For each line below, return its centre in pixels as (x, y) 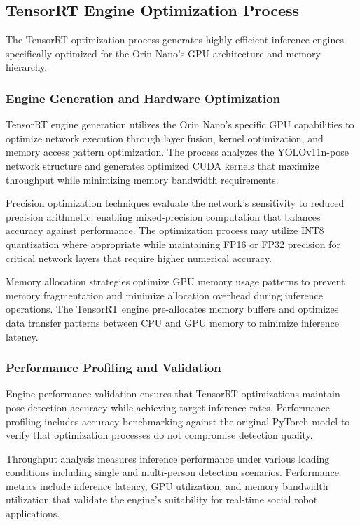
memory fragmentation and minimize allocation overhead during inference (164, 295)
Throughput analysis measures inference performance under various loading (168, 458)
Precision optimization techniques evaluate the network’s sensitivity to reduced (175, 203)
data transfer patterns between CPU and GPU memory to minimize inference (173, 322)
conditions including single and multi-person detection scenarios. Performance (172, 472)
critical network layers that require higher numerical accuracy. (139, 258)
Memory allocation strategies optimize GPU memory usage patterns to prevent (175, 281)
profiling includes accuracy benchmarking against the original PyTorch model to (178, 421)
